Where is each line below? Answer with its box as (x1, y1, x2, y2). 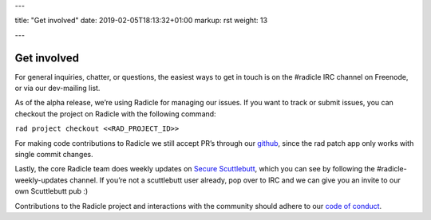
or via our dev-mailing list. (14, 84, 101, 93)
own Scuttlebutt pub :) (14, 187, 89, 196)
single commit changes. (14, 150, 93, 159)
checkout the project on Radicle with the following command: (14, 108, 216, 119)
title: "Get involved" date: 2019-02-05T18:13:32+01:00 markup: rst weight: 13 (14, 16, 267, 26)
